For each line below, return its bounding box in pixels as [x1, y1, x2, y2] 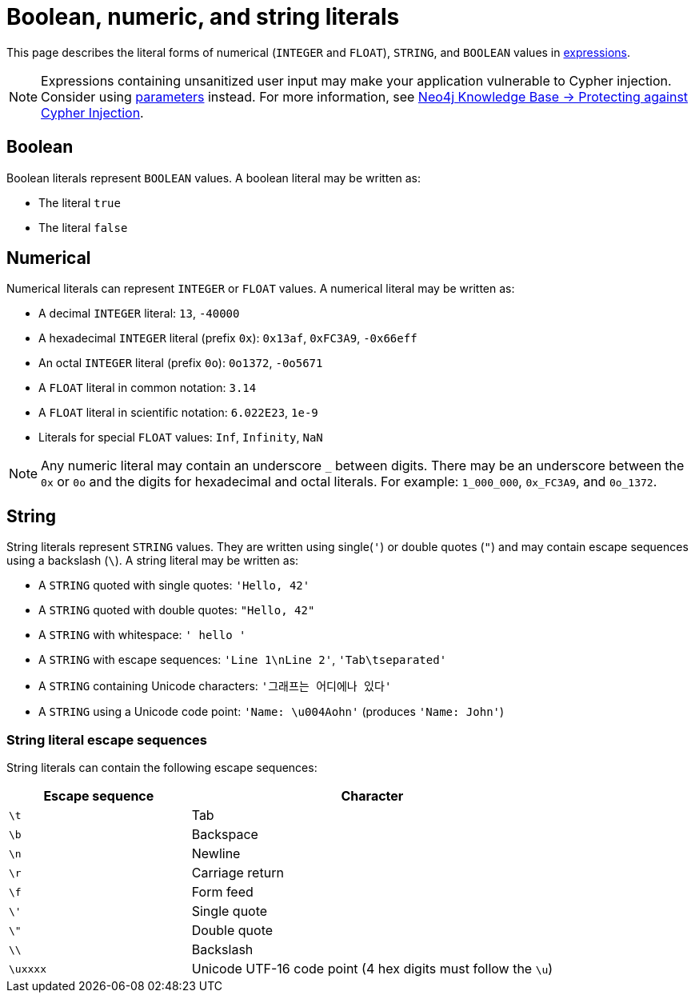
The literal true [38, 195, 121, 210]
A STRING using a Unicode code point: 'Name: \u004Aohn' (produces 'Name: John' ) [38, 705, 505, 719]
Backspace [191, 826, 258, 843]
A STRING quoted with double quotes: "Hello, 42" [38, 603, 315, 617]
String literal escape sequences [6, 731, 207, 748]
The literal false [38, 220, 128, 234]
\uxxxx [9, 962, 46, 975]
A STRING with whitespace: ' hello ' [38, 628, 246, 642]
